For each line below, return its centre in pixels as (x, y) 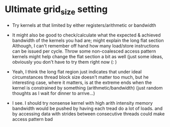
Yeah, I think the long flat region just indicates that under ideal (77, 71)
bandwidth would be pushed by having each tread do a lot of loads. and (87, 108)
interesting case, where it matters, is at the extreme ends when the (82, 82)
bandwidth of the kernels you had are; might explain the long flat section (88, 40)
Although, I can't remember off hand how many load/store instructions (86, 46)
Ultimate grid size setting (56, 10)
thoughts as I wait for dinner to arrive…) (54, 93)
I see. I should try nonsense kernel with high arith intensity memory (82, 103)
